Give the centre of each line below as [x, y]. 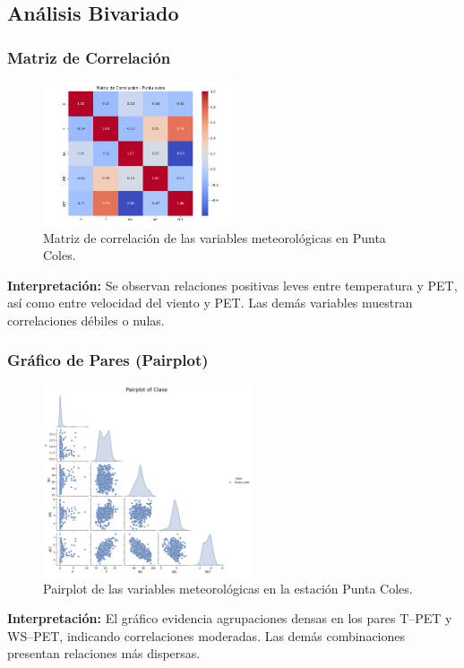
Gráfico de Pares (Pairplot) [108, 360]
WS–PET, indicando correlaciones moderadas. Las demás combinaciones [206, 635]
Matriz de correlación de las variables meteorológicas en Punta [215, 237]
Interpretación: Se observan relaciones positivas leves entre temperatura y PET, [232, 285]
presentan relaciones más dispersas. [104, 653]
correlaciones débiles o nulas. [86, 320]
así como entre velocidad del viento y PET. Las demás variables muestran [210, 303]
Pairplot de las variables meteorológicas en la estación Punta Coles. [228, 588]
